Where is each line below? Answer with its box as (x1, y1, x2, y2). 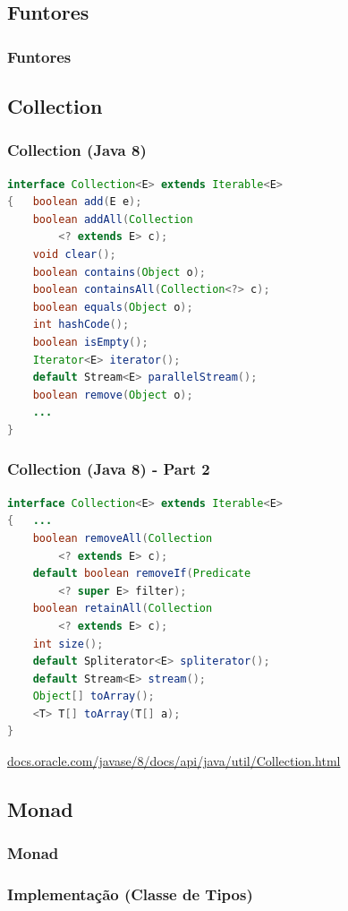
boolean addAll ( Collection (32, 212, 193, 226)
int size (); (32, 637, 104, 650)
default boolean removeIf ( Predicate (32, 567, 251, 580)
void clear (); (32, 248, 116, 261)
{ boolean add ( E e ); (7, 195, 142, 209)
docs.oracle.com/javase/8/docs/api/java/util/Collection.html (7, 752, 341, 770)
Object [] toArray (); (32, 690, 155, 703)
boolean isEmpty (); (32, 335, 149, 348)
